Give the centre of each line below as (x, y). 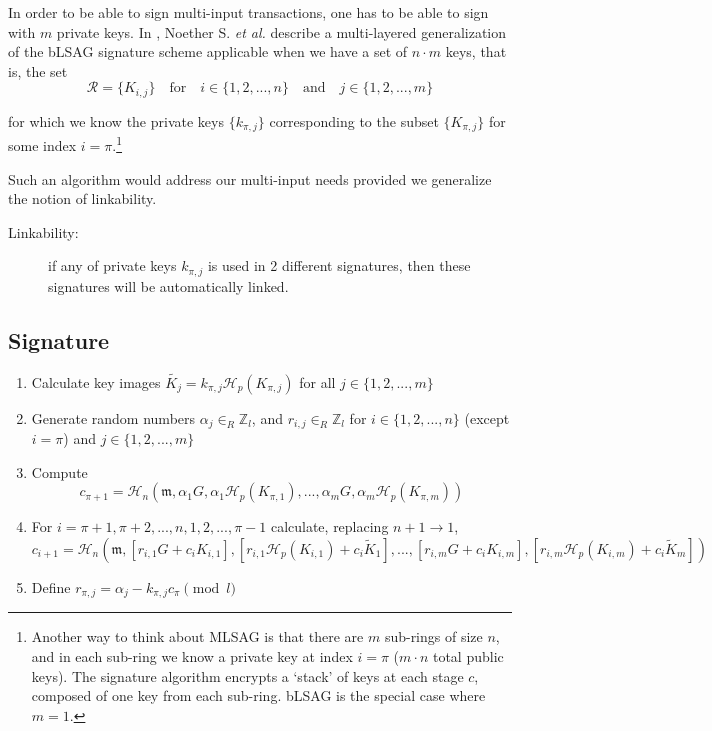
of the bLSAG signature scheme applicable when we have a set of (208, 51)
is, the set (38, 70)
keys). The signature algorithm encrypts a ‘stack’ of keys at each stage (247, 675)
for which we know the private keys (116, 120)
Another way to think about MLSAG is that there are (197, 636)
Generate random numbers (113, 417)
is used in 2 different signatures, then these (339, 265)
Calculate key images (96, 381)
